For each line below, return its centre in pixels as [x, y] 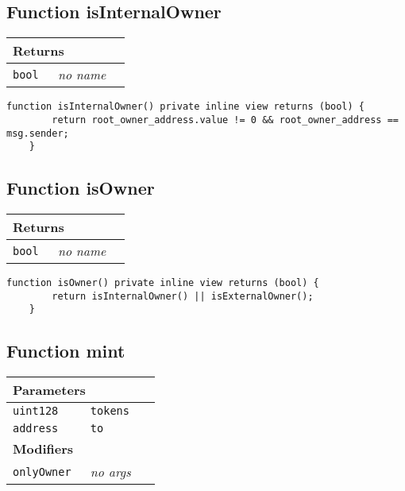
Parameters [49, 390]
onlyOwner [42, 472]
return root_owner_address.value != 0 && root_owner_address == [225, 120]
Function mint [66, 351]
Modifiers [43, 449]
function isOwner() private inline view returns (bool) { [163, 283]
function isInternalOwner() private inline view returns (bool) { [186, 107]
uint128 [36, 411]
